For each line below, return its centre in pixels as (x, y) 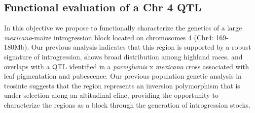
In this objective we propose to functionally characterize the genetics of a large (123, 28)
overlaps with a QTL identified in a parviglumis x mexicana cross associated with (127, 66)
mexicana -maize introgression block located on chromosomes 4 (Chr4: (109, 37)
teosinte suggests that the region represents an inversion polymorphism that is (122, 85)
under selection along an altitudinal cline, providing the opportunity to (111, 95)
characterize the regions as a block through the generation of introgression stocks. (127, 104)
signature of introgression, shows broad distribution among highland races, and (123, 56)
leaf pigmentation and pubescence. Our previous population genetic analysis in (123, 76)
